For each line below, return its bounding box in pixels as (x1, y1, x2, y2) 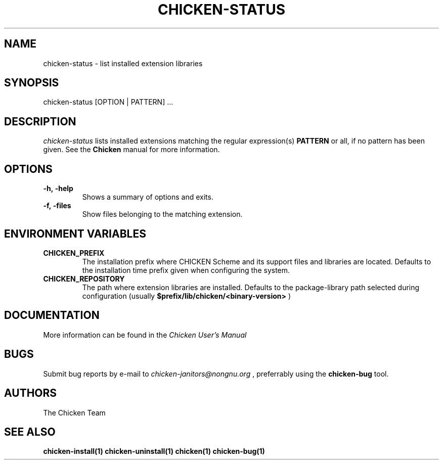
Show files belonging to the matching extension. (82, 210, 243, 219)
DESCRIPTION (4, 115, 76, 128)
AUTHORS (4, 387, 57, 400)
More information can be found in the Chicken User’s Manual (43, 330, 247, 339)
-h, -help (43, 184, 73, 193)
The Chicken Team (43, 408, 106, 417)
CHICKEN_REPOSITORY (43, 274, 125, 283)
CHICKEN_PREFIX (43, 248, 105, 257)
